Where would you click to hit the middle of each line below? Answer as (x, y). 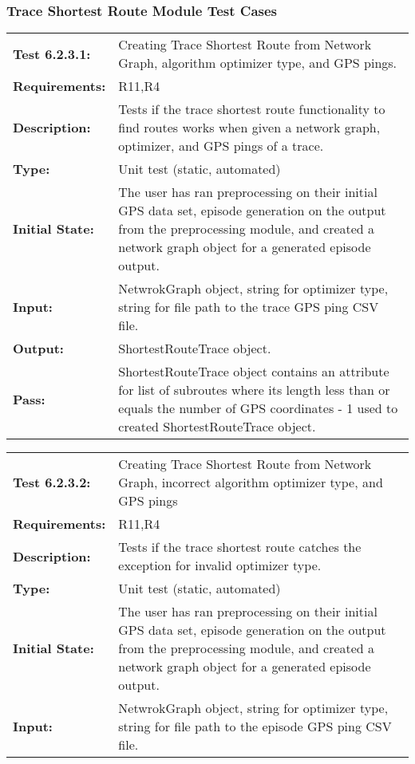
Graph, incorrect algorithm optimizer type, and (251, 482)
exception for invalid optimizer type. (220, 565)
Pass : (29, 399)
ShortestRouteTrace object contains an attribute (254, 372)
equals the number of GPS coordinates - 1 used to (258, 408)
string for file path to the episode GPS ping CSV (255, 727)
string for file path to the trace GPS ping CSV (249, 307)
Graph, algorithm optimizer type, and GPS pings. (258, 63)
